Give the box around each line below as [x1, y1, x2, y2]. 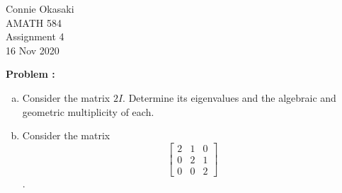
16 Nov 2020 [6, 42, 59, 57]
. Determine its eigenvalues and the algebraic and [122, 90, 336, 105]
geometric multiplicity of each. [22, 104, 154, 119]
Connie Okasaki [6, 1, 74, 16]
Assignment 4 [6, 29, 64, 44]
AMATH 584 [6, 15, 62, 30]
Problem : [6, 66, 55, 81]
